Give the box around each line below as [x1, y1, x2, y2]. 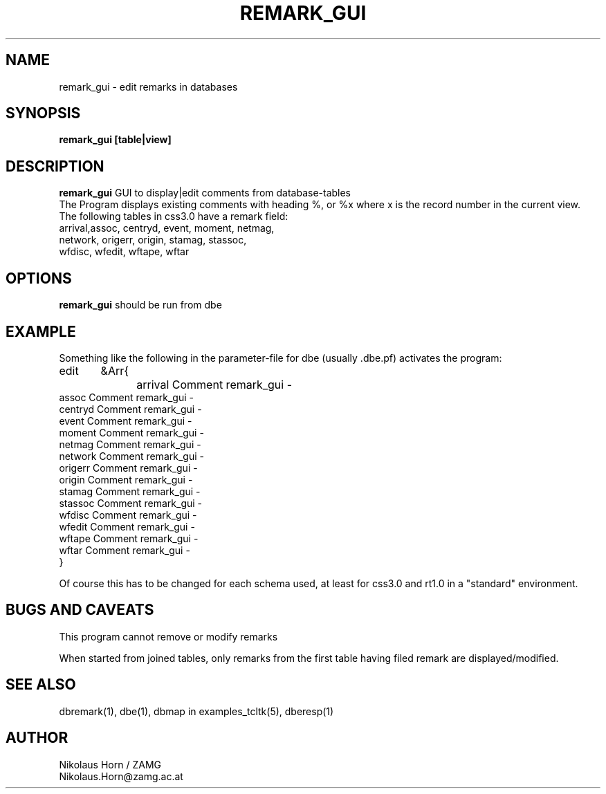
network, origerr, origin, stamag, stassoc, [59, 234, 247, 246]
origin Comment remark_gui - [59, 473, 193, 486]
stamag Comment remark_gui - [59, 485, 201, 497]
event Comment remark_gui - [59, 414, 192, 427]
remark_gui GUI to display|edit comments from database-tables [59, 187, 351, 199]
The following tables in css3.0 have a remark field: [59, 210, 288, 223]
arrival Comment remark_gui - [136, 377, 293, 391]
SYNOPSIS [6, 104, 81, 122]
